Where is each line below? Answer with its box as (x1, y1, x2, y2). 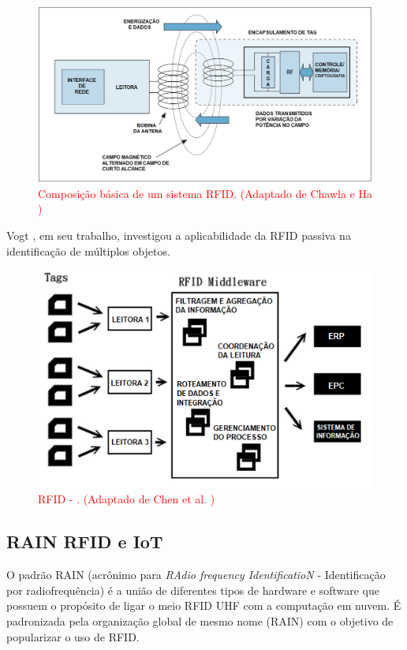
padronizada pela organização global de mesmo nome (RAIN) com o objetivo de (6, 612, 394, 629)
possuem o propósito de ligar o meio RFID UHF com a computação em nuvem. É (6, 597, 401, 614)
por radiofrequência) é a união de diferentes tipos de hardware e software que (6, 581, 380, 598)
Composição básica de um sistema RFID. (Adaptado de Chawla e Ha (38, 185, 372, 201)
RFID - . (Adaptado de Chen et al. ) (38, 491, 215, 507)
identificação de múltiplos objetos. (6, 242, 170, 259)
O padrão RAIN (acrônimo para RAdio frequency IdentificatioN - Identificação (6, 566, 386, 583)
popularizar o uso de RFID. (6, 628, 140, 644)
